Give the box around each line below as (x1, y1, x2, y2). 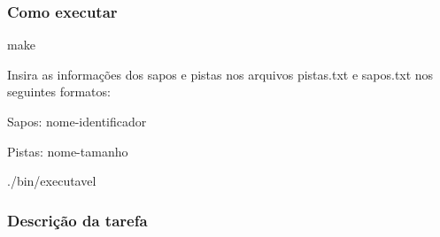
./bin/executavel (7, 172, 96, 190)
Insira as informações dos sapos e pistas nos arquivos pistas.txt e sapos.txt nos (7, 65, 434, 83)
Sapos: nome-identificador (7, 112, 147, 130)
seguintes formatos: (7, 82, 111, 101)
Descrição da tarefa (7, 209, 148, 231)
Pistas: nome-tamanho (7, 141, 128, 160)
